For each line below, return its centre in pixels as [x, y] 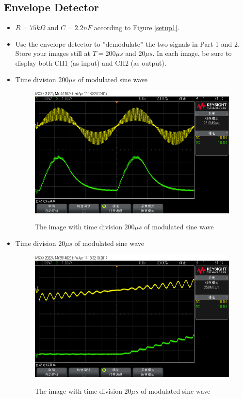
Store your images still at [53, 53]
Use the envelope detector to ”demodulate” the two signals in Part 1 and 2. [127, 43]
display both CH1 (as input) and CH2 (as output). [91, 62]
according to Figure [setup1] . [137, 27]
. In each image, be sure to [192, 53]
